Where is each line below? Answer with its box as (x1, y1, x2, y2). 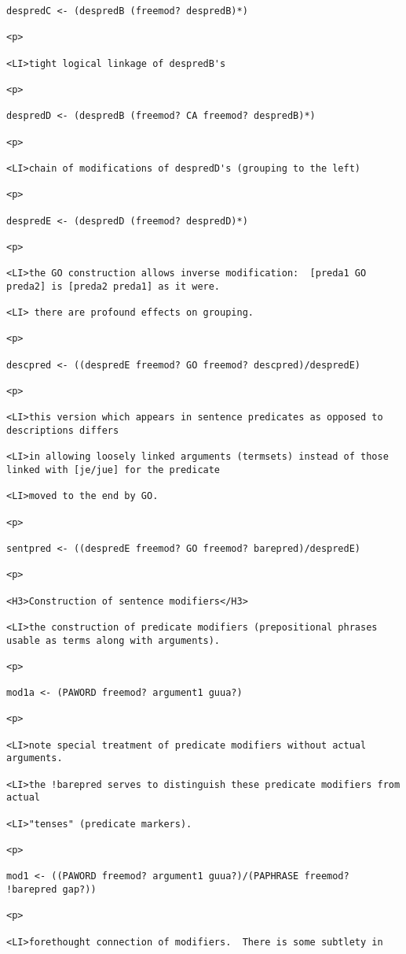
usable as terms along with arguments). (6, 634, 221, 646)
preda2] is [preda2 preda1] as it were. (6, 280, 221, 292)
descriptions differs (6, 425, 119, 436)
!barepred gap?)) (6, 883, 97, 895)
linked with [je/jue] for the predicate (6, 464, 221, 475)
